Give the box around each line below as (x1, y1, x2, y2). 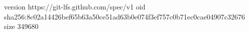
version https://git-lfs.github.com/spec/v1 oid (4, 1, 146, 11)
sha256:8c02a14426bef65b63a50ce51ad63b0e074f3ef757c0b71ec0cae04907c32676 (4, 11, 245, 21)
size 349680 (4, 21, 39, 31)
